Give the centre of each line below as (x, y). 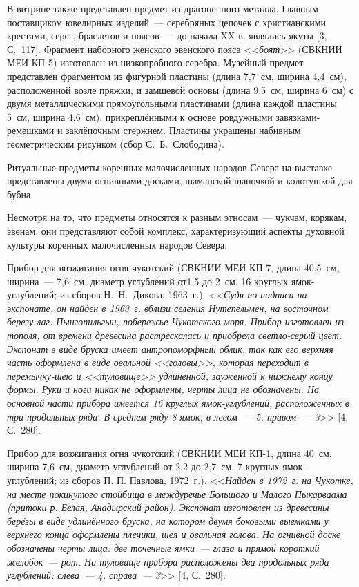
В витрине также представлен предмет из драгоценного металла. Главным (163, 8)
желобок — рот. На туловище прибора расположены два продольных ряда (168, 561)
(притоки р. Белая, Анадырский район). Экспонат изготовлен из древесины (168, 507)
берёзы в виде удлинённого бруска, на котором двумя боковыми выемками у (168, 520)
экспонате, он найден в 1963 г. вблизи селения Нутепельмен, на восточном (168, 308)
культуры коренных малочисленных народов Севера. (117, 244)
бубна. (20, 194)
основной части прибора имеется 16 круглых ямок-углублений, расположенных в (178, 403)
